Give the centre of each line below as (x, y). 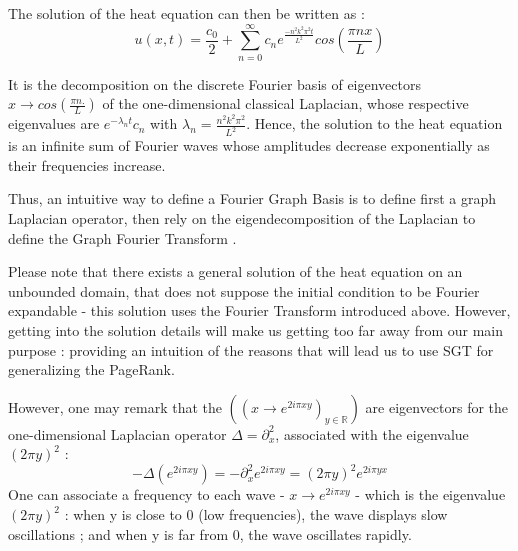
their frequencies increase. (87, 164)
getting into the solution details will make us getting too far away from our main (256, 330)
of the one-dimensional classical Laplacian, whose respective (285, 103)
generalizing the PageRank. (91, 369)
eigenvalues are (54, 123)
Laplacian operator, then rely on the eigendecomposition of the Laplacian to (242, 218)
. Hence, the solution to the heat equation (374, 123)
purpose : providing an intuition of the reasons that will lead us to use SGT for (251, 349)
